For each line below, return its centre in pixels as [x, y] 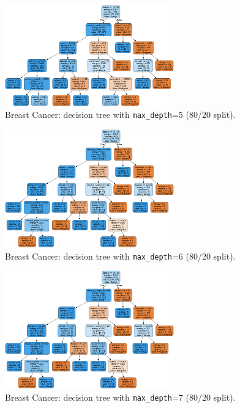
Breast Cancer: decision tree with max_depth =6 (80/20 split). [120, 256]
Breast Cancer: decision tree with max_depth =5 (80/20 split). [120, 115]
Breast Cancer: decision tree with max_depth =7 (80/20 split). [120, 397]
